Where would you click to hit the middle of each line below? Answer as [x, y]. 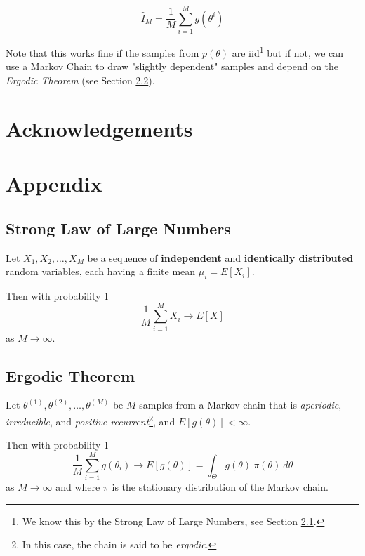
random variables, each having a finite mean [101, 271]
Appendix [54, 184]
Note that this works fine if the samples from [102, 52]
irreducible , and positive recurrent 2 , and [91, 420]
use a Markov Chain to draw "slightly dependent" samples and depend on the [172, 66]
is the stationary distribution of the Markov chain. [220, 486]
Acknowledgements [99, 128]
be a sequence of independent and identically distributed [220, 257]
